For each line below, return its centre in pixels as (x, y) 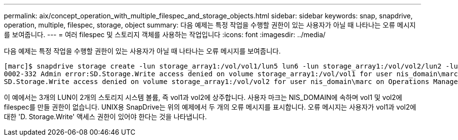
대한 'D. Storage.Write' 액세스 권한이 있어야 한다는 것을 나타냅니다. (106, 117)
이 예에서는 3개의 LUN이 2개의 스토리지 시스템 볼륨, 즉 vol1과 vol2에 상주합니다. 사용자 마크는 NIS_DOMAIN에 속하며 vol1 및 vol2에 (203, 97)
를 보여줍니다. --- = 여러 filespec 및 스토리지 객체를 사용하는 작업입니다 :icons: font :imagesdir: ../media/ (165, 35)
